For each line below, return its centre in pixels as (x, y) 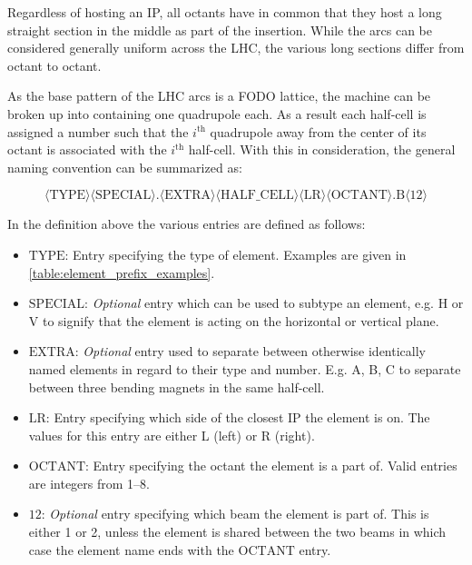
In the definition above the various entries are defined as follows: (187, 224)
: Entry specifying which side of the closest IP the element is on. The (238, 417)
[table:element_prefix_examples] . (122, 272)
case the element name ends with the (131, 549)
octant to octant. (54, 65)
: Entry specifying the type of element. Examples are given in (236, 254)
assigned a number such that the (98, 131)
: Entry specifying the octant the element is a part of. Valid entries (271, 466)
